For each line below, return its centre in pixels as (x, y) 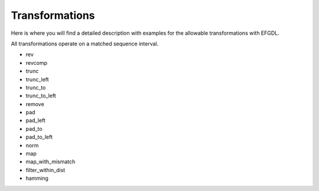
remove (35, 104)
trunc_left (38, 79)
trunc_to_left (41, 96)
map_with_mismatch (51, 162)
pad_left (35, 120)
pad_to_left (39, 137)
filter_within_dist (45, 170)
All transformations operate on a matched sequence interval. (85, 44)
